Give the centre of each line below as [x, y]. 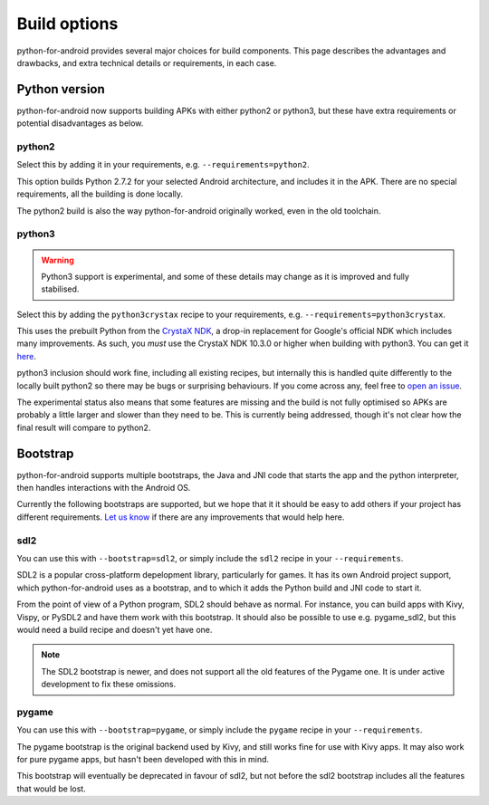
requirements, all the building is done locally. [100, 194]
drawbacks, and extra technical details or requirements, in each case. [147, 62]
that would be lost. [51, 789]
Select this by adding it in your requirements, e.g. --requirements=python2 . [163, 165]
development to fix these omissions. [109, 685]
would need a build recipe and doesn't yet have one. [115, 629]
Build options [67, 24]
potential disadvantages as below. [80, 123]
